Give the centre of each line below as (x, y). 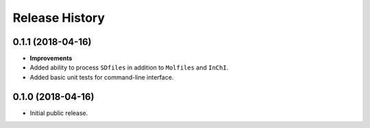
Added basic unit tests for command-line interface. (102, 77)
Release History (59, 18)
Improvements (51, 59)
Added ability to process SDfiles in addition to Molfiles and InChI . (129, 67)
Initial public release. (59, 113)
